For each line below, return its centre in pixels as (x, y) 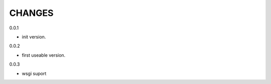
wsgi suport (34, 73)
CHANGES (31, 13)
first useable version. (44, 55)
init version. (34, 37)
